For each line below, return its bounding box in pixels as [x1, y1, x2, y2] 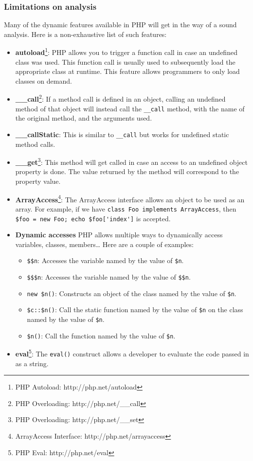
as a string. [15, 358, 49, 368]
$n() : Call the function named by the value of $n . [27, 330, 176, 340]
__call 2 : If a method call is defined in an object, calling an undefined [15, 92, 226, 104]
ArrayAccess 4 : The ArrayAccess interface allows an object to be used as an [15, 193, 245, 204]
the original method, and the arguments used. [15, 113, 152, 123]
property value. [15, 176, 61, 186]
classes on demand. [15, 75, 72, 86]
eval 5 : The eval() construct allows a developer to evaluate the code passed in [15, 347, 249, 358]
